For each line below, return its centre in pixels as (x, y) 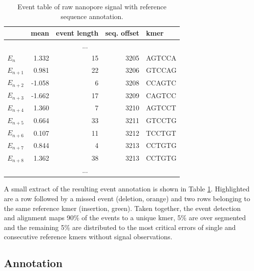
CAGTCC (161, 95)
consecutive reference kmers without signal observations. (88, 237)
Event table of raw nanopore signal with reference (92, 6)
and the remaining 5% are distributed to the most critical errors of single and (120, 227)
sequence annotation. (92, 16)
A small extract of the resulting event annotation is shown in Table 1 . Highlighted (127, 189)
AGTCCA (161, 57)
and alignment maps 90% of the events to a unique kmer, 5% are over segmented (125, 218)
